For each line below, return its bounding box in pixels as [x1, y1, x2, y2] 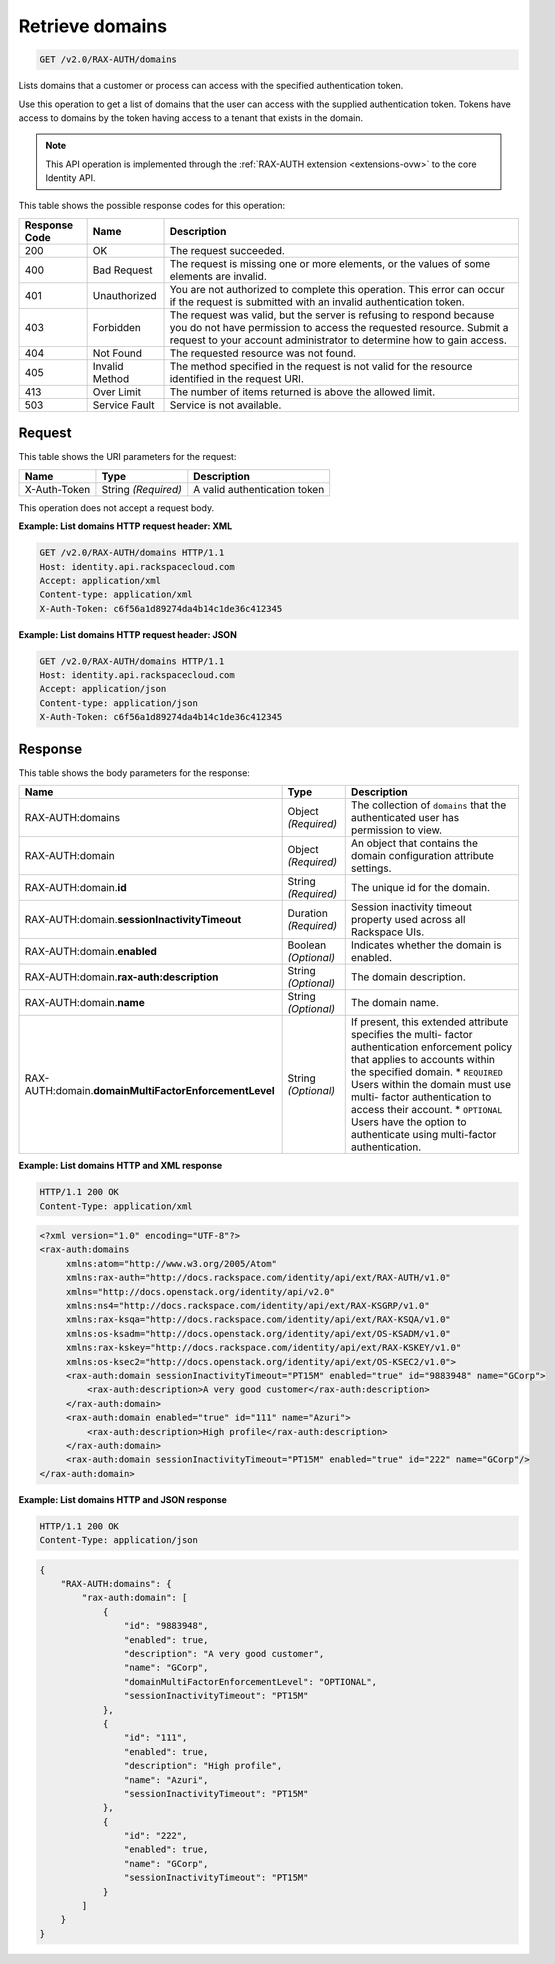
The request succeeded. [169, 243, 285, 257]
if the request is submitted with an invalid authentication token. [169, 295, 465, 309]
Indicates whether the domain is [350, 938, 502, 952]
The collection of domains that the [350, 798, 507, 812]
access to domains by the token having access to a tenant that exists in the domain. [18, 111, 364, 124]
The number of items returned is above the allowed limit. [169, 385, 436, 399]
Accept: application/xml [39, 575, 162, 586]
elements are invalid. [169, 269, 267, 283]
